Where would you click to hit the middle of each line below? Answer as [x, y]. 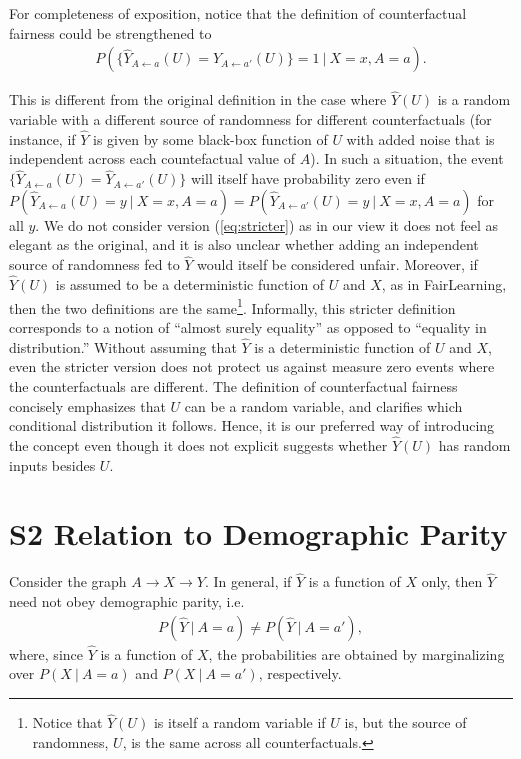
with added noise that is [420, 138]
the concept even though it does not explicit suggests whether [198, 444]
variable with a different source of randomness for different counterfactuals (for [250, 119]
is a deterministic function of [342, 346]
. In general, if [248, 581]
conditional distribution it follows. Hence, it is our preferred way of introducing [252, 425]
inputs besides [52, 464]
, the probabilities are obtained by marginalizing [356, 653]
